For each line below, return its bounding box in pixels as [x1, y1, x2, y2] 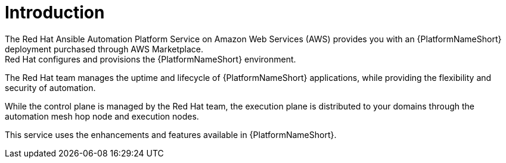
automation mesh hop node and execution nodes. [5, 111, 199, 121]
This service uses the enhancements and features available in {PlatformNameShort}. [5, 129, 337, 140]
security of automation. [5, 82, 96, 93]
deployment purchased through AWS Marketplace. [5, 43, 204, 54]
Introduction [5, 2, 105, 23]
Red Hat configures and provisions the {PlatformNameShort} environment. [5, 54, 296, 64]
